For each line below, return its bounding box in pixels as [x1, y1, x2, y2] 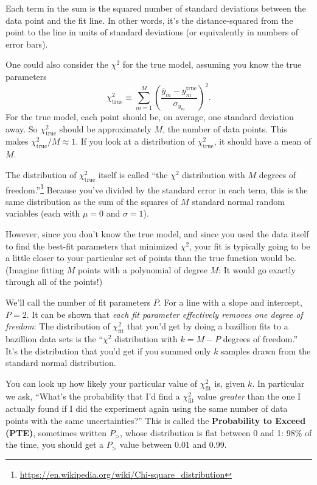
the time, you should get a [5, 438, 104, 451]
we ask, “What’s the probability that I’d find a [5, 389, 180, 402]
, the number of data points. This [162, 122, 287, 135]
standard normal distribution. [5, 356, 116, 369]
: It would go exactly [218, 263, 296, 276]
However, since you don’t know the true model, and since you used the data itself [5, 228, 309, 240]
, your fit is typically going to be [189, 239, 310, 252]
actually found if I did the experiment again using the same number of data [5, 402, 288, 415]
